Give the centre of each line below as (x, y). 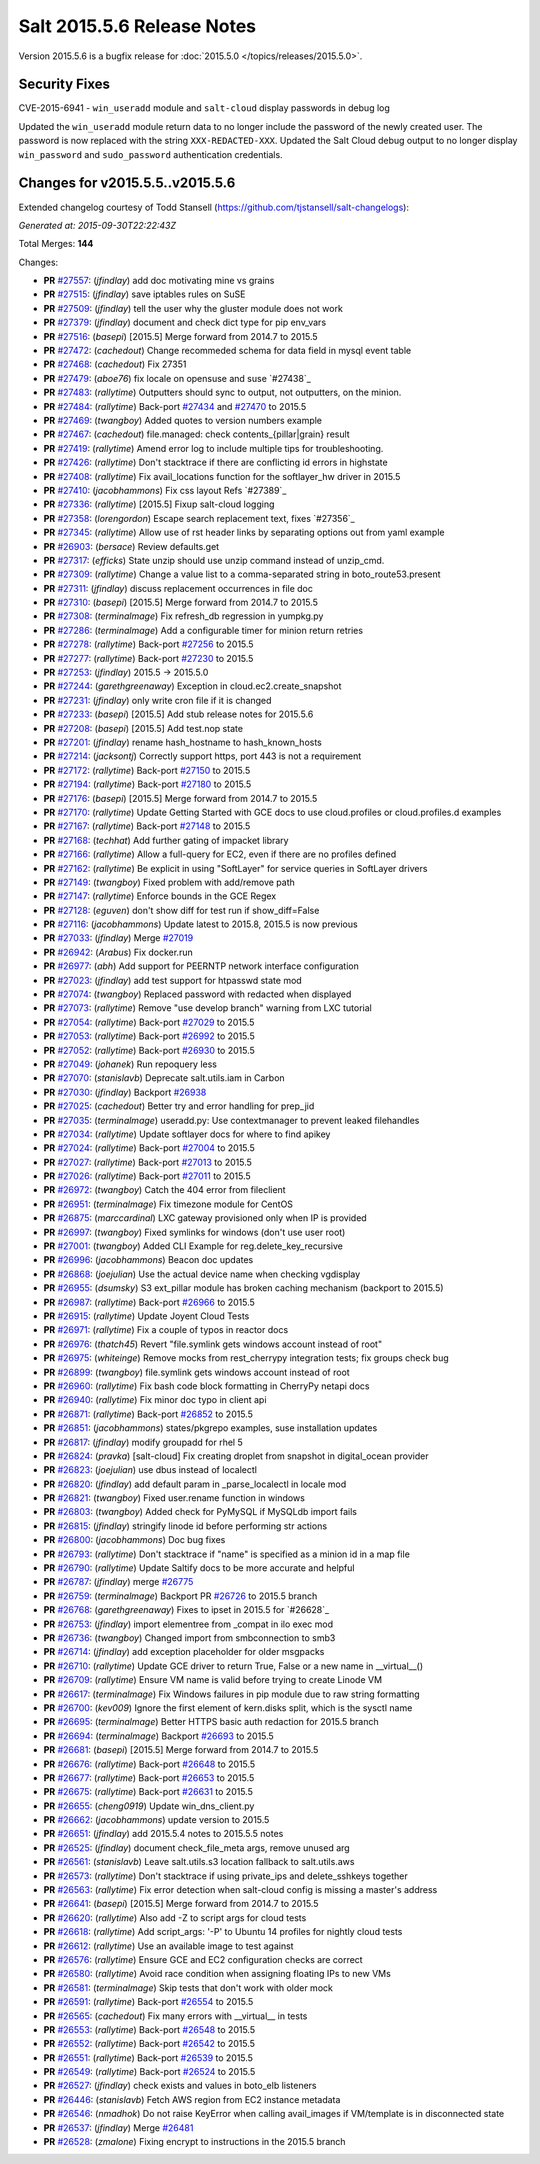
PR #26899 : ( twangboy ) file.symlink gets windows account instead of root (196, 1372)
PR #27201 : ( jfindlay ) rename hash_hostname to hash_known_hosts (182, 742)
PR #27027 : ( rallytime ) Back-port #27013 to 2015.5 (147, 1162)
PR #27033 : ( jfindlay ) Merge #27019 (118, 938)
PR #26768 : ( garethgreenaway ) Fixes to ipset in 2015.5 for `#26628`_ (186, 1610)
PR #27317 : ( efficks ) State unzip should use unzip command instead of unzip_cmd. (214, 560)
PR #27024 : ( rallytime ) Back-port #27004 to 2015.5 (149, 1148)
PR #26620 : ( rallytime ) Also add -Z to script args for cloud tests (175, 1917)
